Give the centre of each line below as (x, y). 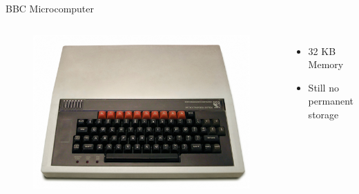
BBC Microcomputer (50, 8)
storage (323, 114)
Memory (326, 64)
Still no (323, 87)
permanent (331, 101)
